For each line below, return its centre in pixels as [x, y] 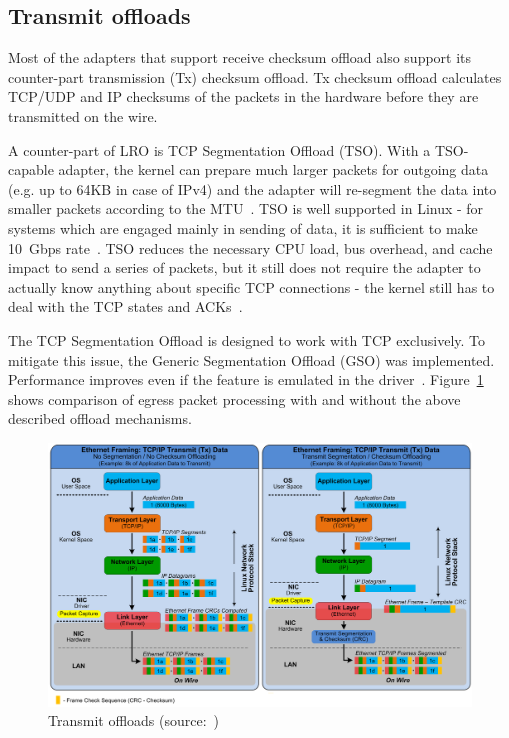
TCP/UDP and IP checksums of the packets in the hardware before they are [243, 96]
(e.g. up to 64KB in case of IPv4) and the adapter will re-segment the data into [252, 188]
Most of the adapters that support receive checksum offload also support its [240, 57]
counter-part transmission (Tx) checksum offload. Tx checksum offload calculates [255, 76]
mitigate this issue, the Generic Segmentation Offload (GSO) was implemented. [251, 359]
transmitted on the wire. [83, 115]
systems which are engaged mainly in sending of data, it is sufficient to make [243, 227]
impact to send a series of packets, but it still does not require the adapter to [244, 267]
